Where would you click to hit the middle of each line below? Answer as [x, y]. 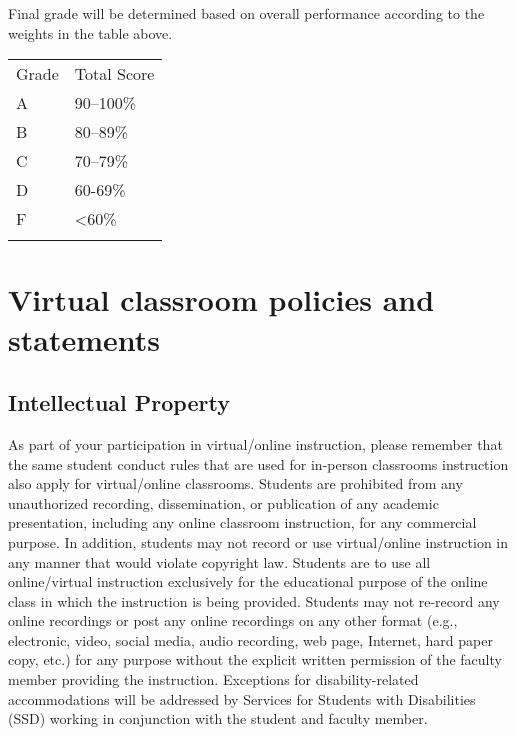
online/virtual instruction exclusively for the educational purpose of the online [248, 581]
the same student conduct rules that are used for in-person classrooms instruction [258, 463]
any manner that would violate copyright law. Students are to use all [219, 561]
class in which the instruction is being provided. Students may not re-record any [254, 600]
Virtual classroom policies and [221, 299]
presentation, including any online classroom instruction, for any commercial [242, 522]
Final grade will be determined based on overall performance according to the [246, 13]
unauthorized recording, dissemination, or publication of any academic [223, 502]
